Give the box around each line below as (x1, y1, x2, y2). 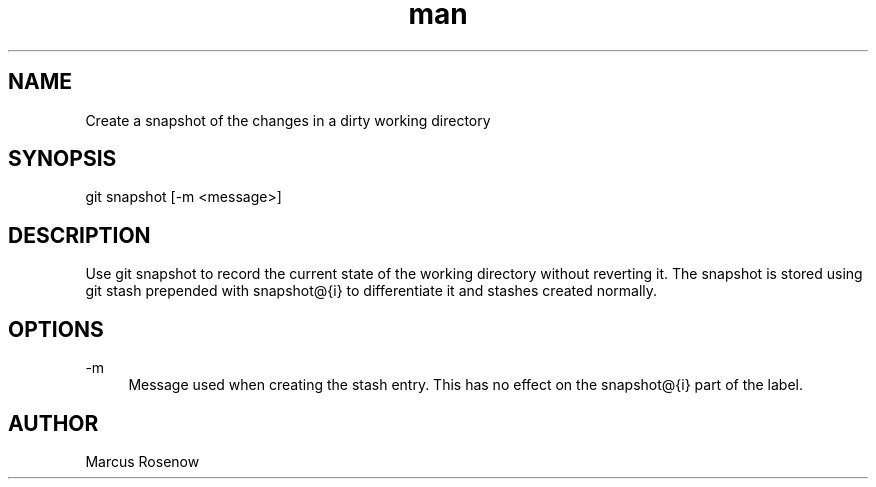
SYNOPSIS (8, 146, 117, 172)
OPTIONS (8, 316, 104, 342)
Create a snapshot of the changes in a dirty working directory (85, 111, 491, 129)
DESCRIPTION (8, 222, 151, 248)
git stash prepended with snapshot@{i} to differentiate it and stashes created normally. (85, 282, 658, 300)
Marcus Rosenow (85, 452, 200, 470)
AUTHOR (8, 410, 99, 436)
